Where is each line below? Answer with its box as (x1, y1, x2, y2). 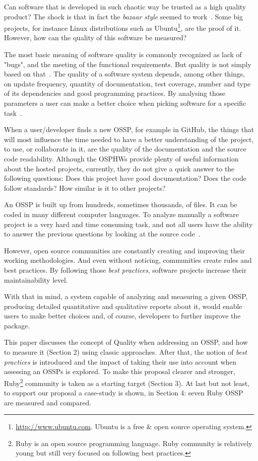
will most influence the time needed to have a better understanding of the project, (4, 134, 254, 144)
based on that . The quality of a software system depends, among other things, (4, 69, 245, 79)
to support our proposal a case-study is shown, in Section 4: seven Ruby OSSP (4, 387, 244, 398)
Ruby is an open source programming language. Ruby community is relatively (15, 438, 253, 448)
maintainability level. (4, 274, 68, 285)
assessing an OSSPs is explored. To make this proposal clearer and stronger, (4, 366, 235, 377)
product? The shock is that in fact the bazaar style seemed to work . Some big (4, 11, 243, 21)
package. (4, 320, 30, 330)
